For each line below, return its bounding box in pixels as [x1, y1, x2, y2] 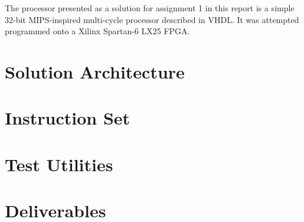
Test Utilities [5, 152, 113, 176]
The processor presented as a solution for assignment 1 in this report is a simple [5, 2, 295, 14]
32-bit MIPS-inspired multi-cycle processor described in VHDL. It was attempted [5, 13, 299, 25]
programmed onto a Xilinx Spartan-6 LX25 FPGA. [5, 25, 190, 37]
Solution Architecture [5, 59, 185, 83]
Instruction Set [5, 106, 130, 130]
